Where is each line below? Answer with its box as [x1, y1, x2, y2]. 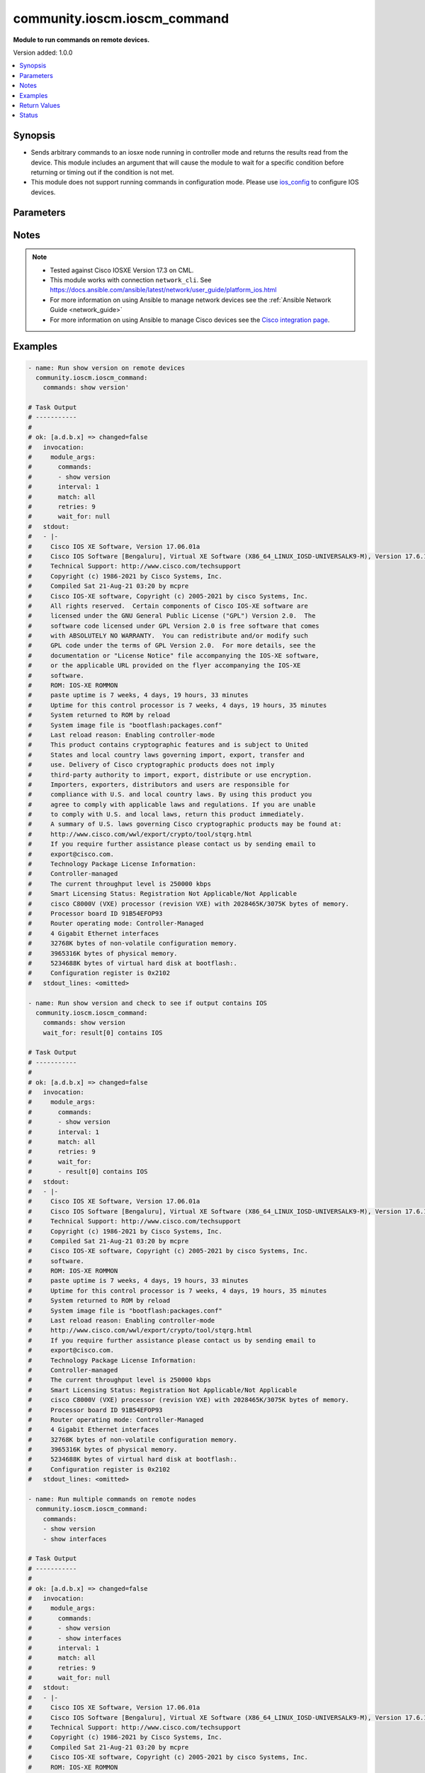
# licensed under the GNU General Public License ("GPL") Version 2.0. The [28, 612, 316, 620]
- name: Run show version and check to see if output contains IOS [28, 999, 268, 1007]
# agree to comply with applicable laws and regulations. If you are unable [28, 800, 316, 808]
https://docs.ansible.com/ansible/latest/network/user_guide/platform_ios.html [50, 286, 277, 294]
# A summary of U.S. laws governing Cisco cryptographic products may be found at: [28, 820, 342, 828]
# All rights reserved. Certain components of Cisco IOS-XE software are [28, 601, 308, 610]
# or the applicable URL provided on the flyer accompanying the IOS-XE [28, 662, 301, 669]
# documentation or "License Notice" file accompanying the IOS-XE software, [28, 651, 320, 660]
